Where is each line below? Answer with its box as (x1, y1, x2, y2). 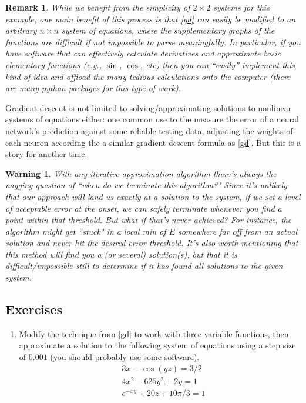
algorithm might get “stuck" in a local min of (5, 225, 166, 237)
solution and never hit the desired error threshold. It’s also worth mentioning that (5, 237, 298, 249)
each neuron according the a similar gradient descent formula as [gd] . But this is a (5, 136, 301, 148)
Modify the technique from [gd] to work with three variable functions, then (19, 327, 289, 339)
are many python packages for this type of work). (5, 82, 181, 94)
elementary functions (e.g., (5, 58, 102, 71)
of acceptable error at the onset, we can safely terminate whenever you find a (5, 202, 282, 214)
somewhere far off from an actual (177, 225, 297, 237)
